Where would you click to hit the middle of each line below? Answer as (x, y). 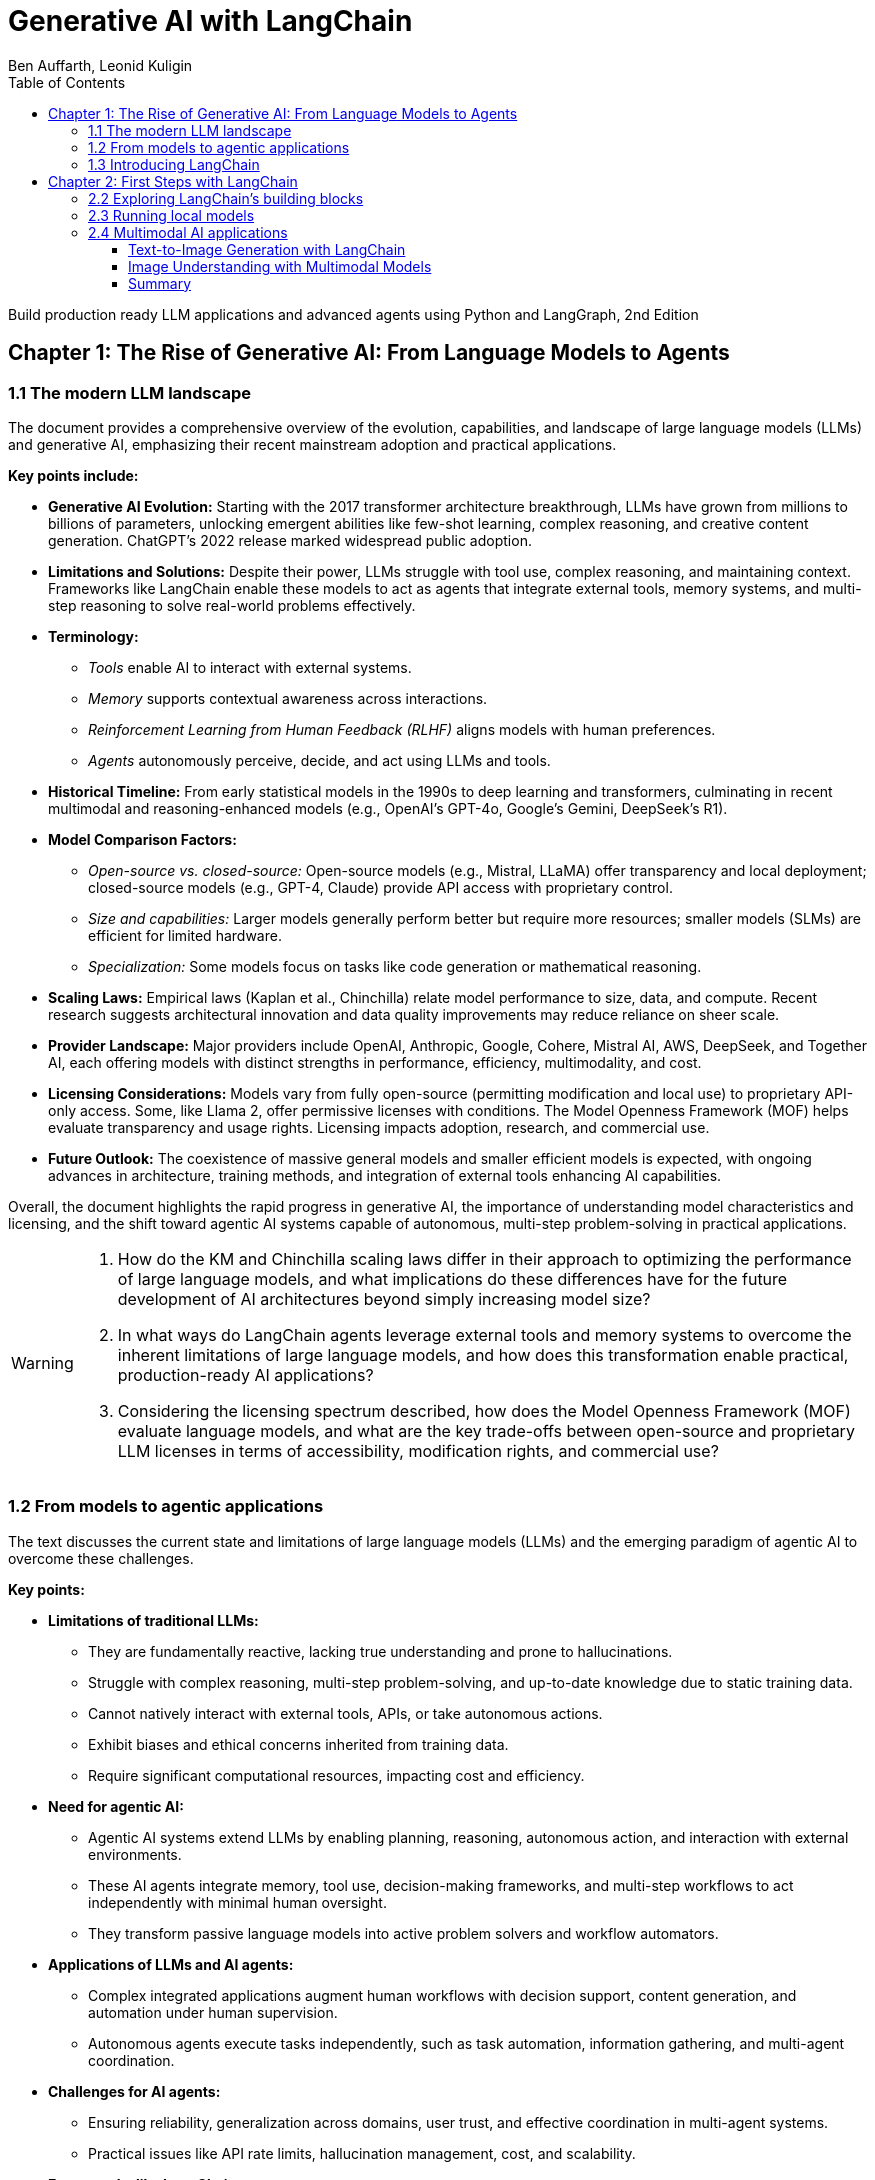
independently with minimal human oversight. (237, 1902)
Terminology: (93, 636)
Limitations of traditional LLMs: (153, 1620)
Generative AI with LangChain (210, 21)
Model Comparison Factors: (142, 839)
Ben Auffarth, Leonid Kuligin (100, 65)
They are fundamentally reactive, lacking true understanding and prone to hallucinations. (380, 1651)
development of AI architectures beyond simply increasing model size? (384, 1298)
